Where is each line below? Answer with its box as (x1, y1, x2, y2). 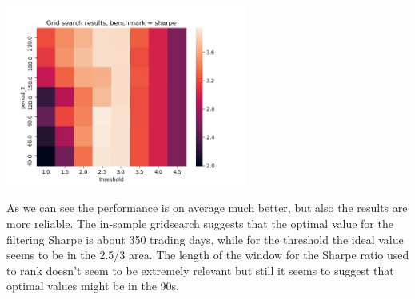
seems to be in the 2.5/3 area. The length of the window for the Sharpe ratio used (6, 246, 409, 263)
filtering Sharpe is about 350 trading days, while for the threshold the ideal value (6, 230, 404, 247)
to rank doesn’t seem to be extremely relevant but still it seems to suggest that (6, 262, 394, 278)
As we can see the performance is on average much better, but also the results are (6, 199, 408, 216)
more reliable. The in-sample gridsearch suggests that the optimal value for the (6, 215, 393, 232)
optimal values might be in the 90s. (6, 277, 179, 294)
